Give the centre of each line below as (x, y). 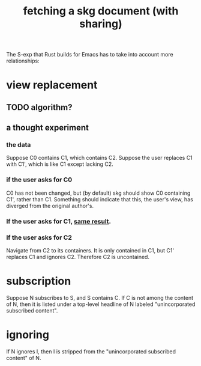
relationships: (23, 61)
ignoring (28, 335)
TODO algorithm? (39, 107)
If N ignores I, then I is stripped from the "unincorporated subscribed (91, 351)
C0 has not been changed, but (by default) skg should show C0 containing (98, 193)
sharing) (101, 24)
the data (19, 145)
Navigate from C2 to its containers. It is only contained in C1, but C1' (90, 250)
